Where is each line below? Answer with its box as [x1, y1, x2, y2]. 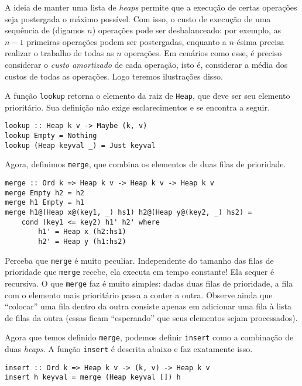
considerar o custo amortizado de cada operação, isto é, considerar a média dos [5, 58, 288, 70]
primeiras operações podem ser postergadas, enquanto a [26, 35, 227, 47]
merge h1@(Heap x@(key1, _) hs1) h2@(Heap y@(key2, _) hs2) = [5, 208, 252, 216]
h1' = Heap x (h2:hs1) [38, 228, 126, 236]
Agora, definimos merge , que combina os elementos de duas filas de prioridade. [5, 158, 286, 170]
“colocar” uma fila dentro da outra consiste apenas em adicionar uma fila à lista [5, 300, 292, 312]
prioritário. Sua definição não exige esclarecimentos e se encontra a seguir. [5, 101, 270, 113]
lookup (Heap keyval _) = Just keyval [5, 141, 156, 150]
